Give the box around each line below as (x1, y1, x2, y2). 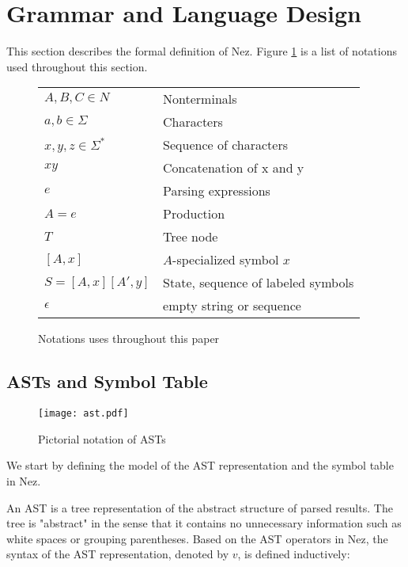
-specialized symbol (172, 250, 279, 269)
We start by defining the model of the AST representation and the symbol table (6, 457, 394, 474)
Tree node (163, 227, 218, 246)
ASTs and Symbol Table (6, 369, 208, 394)
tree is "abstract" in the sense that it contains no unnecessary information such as (6, 515, 402, 531)
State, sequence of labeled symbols (163, 273, 354, 292)
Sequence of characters (163, 135, 288, 154)
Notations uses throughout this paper (38, 330, 220, 347)
